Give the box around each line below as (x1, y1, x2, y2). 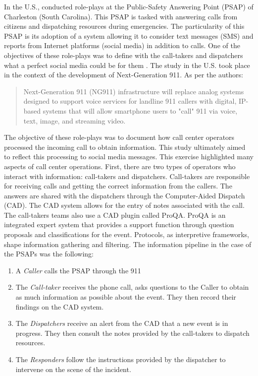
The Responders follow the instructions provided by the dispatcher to (15, 354, 226, 364)
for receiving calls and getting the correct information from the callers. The (4, 181, 232, 191)
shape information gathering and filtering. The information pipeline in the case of (4, 239, 252, 249)
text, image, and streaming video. (23, 115, 126, 125)
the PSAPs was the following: (4, 249, 94, 259)
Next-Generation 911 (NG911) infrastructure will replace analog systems (23, 86, 244, 96)
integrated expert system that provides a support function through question (4, 219, 234, 230)
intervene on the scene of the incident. (15, 364, 131, 374)
